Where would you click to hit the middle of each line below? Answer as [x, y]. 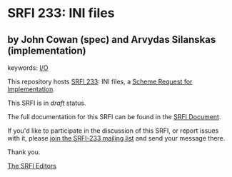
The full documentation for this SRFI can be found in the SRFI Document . [114, 117]
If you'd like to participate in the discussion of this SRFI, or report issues [113, 131]
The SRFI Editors [32, 166]
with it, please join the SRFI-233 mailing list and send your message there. [116, 138]
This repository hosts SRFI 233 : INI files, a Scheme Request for [100, 81]
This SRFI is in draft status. [47, 103]
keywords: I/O [28, 68]
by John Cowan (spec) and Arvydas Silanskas [112, 40]
